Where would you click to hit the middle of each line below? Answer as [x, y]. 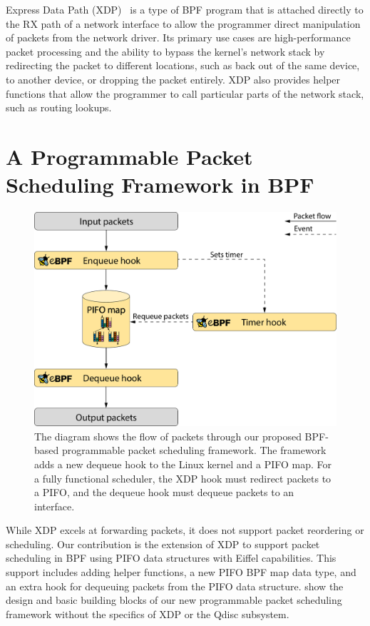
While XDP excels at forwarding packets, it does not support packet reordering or [185, 530]
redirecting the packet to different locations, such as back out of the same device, [183, 65]
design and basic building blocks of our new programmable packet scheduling [174, 600]
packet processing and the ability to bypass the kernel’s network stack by [165, 51]
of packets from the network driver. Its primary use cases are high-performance [178, 37]
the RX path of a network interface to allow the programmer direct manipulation [183, 23]
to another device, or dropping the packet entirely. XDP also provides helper [173, 79]
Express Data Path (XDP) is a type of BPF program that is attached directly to [185, 9]
